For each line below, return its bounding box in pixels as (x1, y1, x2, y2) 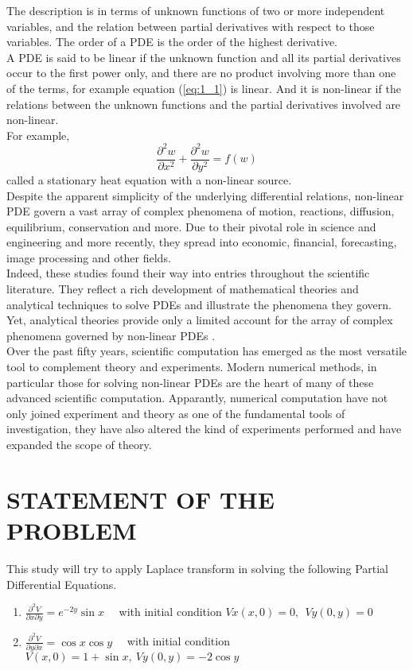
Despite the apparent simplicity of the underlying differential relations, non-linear (6, 187, 404, 203)
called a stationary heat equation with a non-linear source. (6, 171, 292, 188)
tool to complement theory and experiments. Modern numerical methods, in (6, 358, 377, 375)
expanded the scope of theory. (6, 436, 152, 452)
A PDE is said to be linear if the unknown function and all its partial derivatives (6, 48, 401, 65)
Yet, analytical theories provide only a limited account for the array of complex (6, 312, 393, 328)
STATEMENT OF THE (6, 482, 275, 515)
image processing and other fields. (6, 249, 171, 265)
